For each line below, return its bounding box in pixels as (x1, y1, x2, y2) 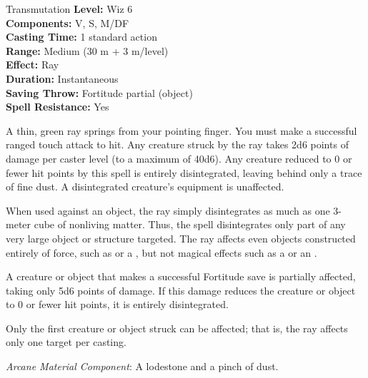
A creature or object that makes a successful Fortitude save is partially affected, (6, 269, 356, 284)
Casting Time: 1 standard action (6, 29, 157, 44)
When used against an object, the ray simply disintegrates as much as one (6, 203, 330, 218)
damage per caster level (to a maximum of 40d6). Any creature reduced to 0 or (6, 150, 352, 165)
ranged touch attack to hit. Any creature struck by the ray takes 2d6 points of (6, 137, 349, 152)
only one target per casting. (6, 334, 126, 349)
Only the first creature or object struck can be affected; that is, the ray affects (6, 320, 348, 335)
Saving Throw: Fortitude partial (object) (6, 85, 193, 100)
